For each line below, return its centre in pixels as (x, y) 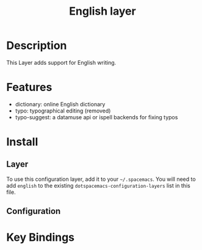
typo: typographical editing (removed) (63, 111)
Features (29, 87)
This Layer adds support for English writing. (61, 62)
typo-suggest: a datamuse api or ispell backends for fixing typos (96, 117)
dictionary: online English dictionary (60, 104)
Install (22, 142)
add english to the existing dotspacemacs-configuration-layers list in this (98, 185)
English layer (103, 11)
